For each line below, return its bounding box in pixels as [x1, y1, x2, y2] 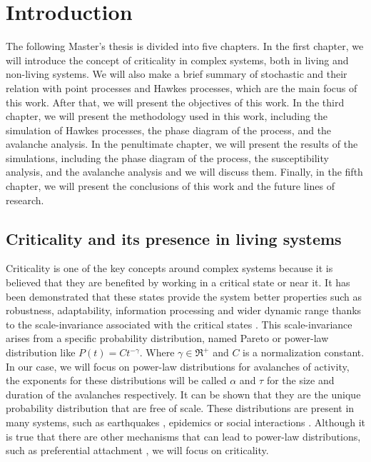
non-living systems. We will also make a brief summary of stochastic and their [6, 66, 347, 81]
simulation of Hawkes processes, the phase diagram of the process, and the [6, 122, 332, 137]
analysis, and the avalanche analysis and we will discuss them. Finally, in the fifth [6, 164, 363, 179]
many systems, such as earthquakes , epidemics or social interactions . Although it [6, 414, 366, 429]
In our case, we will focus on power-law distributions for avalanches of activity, [6, 358, 350, 373]
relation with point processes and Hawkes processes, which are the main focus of [6, 80, 357, 95]
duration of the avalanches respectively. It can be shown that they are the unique [6, 386, 361, 401]
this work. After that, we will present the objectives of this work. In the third [6, 94, 345, 109]
